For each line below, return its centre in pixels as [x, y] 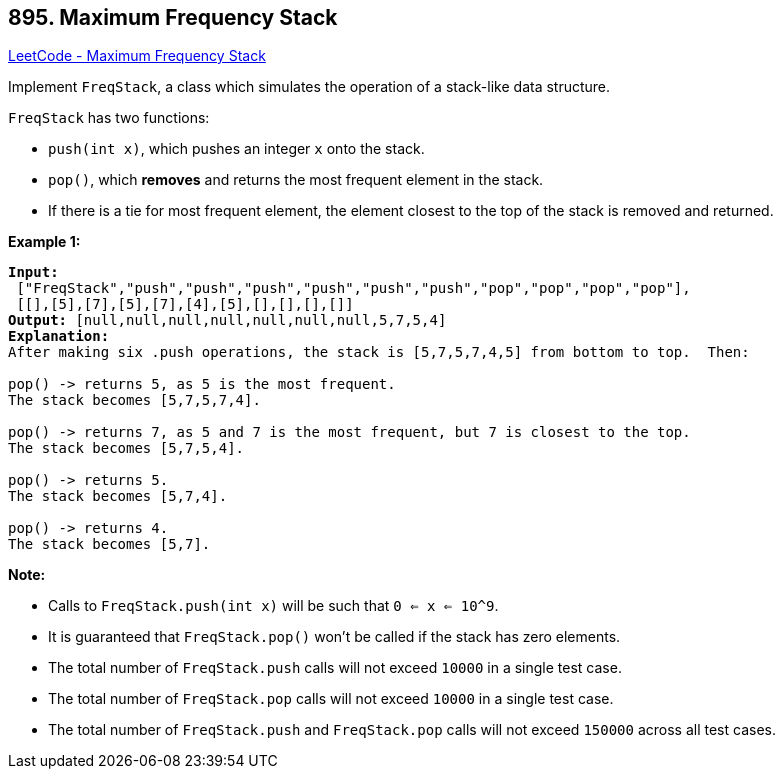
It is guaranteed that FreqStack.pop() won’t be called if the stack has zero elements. [334, 637]
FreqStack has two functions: [109, 118]
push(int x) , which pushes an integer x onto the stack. [236, 149]
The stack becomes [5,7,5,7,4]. [134, 400]
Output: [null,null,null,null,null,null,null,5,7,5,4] [227, 320]
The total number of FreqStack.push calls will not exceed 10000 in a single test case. [335, 668]
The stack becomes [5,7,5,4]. [126, 448]
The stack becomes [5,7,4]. [118, 496]
